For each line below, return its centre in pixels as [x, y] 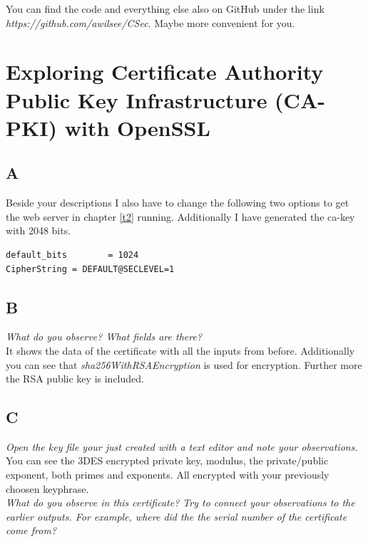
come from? [31, 530]
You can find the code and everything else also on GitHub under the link [165, 9]
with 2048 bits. [39, 230]
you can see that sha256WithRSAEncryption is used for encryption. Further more [184, 364]
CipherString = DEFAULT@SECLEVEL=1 [90, 269]
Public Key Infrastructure [137, 99]
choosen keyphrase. [47, 488]
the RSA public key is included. [75, 379]
